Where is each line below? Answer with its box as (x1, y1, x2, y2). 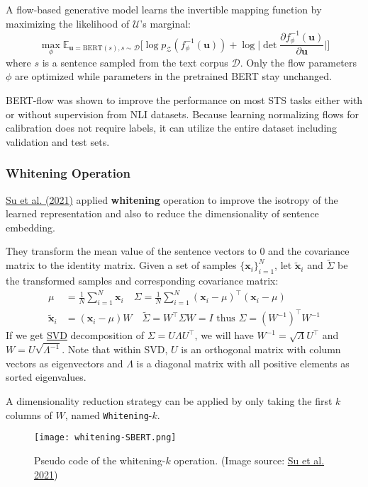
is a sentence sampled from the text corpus (42, 55, 228, 69)
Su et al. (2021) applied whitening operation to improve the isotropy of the (6, 192, 338, 207)
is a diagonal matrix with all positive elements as (136, 355, 350, 370)
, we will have (194, 328, 254, 343)
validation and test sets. (6, 134, 110, 149)
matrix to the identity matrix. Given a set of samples (6, 258, 237, 273)
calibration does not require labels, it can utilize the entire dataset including (6, 120, 338, 135)
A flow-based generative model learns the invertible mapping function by (6, 2, 322, 16)
